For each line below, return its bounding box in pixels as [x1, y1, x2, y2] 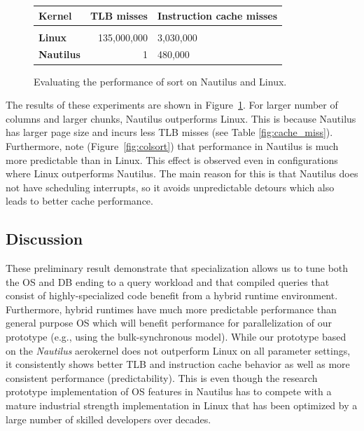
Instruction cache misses [157, 8, 278, 22]
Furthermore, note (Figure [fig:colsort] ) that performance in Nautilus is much [6, 138, 339, 153]
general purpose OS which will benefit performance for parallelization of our [6, 315, 332, 330]
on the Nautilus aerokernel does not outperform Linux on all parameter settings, [6, 343, 351, 357]
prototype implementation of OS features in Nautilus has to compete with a [6, 384, 332, 399]
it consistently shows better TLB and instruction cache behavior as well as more [6, 357, 350, 371]
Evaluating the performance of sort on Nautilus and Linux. [34, 74, 287, 88]
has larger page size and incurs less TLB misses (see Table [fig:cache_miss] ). [6, 125, 333, 139]
